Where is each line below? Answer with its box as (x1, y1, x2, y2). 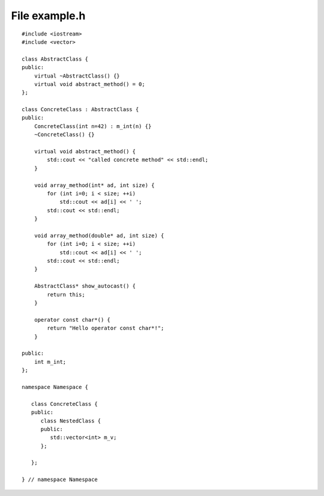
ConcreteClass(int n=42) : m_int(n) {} (34, 123, 152, 129)
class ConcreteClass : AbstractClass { (22, 106, 139, 113)
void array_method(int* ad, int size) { (34, 182, 155, 189)
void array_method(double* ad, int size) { (34, 232, 164, 239)
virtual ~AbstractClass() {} (34, 72, 120, 79)
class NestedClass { (40, 417, 101, 424)
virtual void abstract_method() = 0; (34, 81, 145, 87)
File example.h (11, 9, 86, 22)
